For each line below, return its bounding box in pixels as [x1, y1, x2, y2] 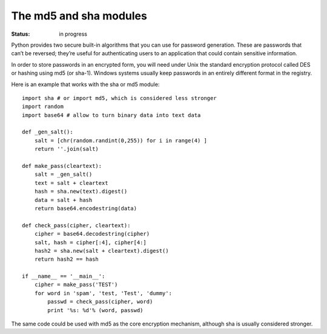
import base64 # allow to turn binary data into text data [22, 112, 201, 118]
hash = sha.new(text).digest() [34, 188, 128, 195]
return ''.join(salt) [34, 145, 99, 153]
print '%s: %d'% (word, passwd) [47, 307, 144, 313]
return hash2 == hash [34, 256, 99, 263]
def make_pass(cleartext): [22, 162, 102, 170]
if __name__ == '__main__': [22, 273, 105, 280]
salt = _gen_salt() [34, 171, 93, 178]
